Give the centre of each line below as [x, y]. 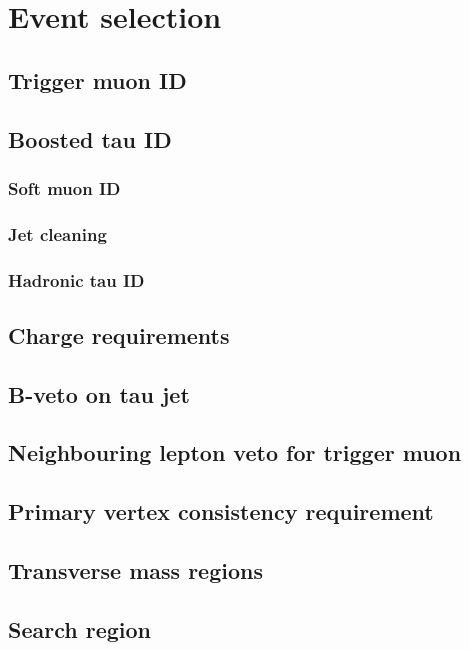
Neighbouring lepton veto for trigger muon [235, 452]
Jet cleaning [57, 233]
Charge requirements [119, 334]
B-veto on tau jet [99, 393]
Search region [79, 628]
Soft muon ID [64, 187]
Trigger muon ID [97, 79]
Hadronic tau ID [76, 279]
